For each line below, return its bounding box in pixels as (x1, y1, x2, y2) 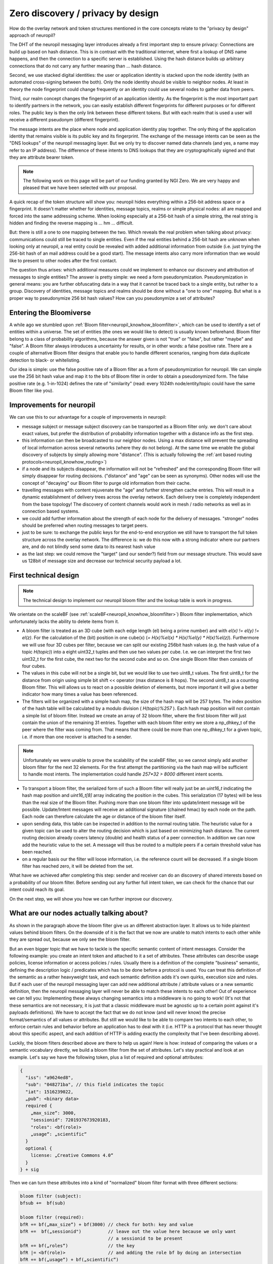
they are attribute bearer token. (9, 154, 74, 160)
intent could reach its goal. (9, 886, 65, 892)
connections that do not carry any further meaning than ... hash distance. (9, 63, 162, 69)
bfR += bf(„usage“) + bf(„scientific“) (20, 1257, 119, 1262)
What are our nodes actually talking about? (9, 909, 148, 918)
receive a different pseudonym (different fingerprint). (9, 117, 120, 123)
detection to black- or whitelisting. (9, 357, 81, 363)
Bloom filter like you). (9, 387, 54, 394)
